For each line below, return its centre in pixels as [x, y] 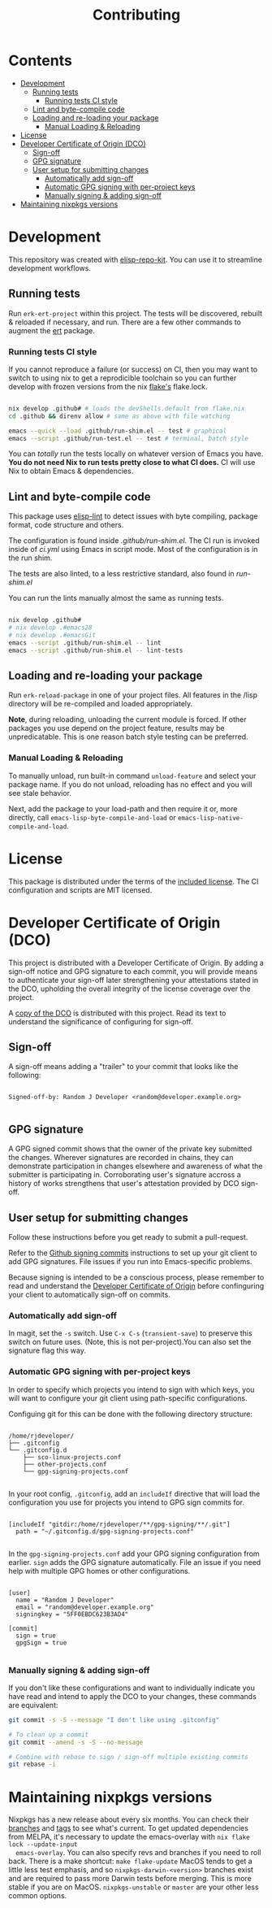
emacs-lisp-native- [210, 818]
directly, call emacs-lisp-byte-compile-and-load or [92, 817]
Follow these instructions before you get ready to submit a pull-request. [128, 1237]
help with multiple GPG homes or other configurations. [99, 1571]
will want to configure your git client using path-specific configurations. [128, 1398]
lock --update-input [43, 1845]
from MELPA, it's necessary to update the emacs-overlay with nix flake [129, 1837]
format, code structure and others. [66, 525]
